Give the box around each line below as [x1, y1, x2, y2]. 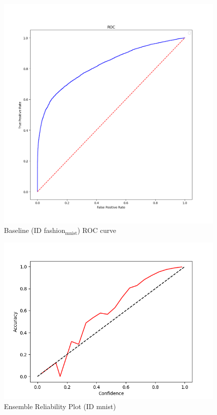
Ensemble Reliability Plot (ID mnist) [4, 401, 116, 411]
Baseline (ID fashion [4, 225, 66, 235]
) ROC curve [77, 225, 116, 235]
